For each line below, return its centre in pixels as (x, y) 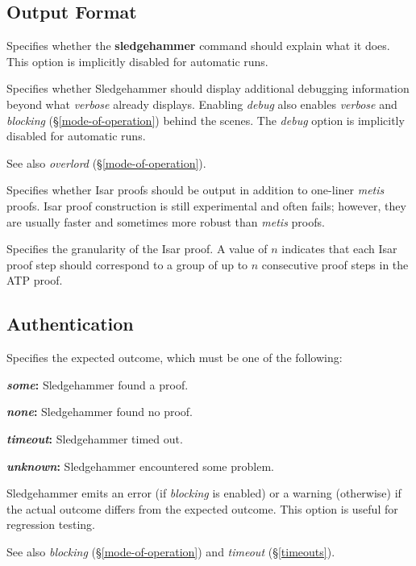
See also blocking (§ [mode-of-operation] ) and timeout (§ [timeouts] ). (171, 551)
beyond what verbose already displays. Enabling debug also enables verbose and (202, 104)
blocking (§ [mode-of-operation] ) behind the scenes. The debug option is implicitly (206, 120)
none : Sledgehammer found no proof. (100, 412)
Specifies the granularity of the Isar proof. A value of (137, 249)
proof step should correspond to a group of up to (127, 264)
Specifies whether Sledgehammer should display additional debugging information (208, 88)
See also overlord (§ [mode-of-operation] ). (106, 162)
